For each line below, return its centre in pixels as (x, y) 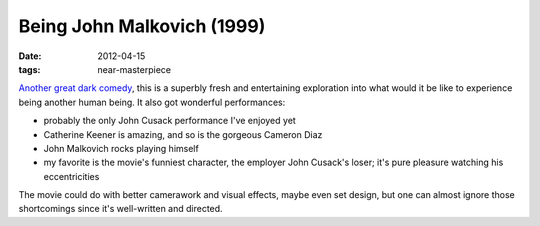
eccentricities (71, 176)
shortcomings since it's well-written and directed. (121, 209)
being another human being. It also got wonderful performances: (152, 102)
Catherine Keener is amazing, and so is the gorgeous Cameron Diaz (183, 134)
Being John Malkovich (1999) (142, 26)
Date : (30, 56)
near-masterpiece (134, 69)
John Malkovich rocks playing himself (121, 148)
